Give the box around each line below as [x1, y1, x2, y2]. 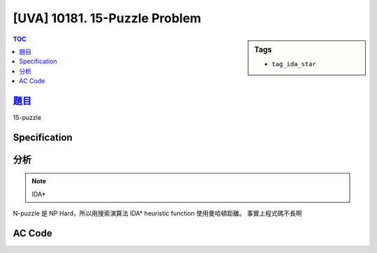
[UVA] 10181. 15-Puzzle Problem [13, 10, 202, 26]
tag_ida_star [272, 60, 317, 68]
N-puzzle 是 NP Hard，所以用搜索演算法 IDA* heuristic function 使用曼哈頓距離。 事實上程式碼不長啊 [13, 209, 302, 217]
